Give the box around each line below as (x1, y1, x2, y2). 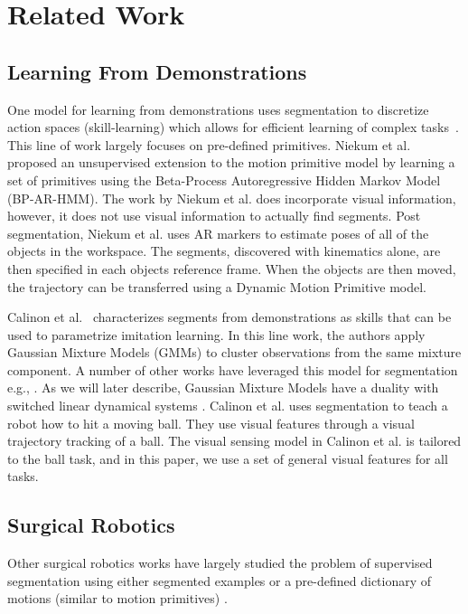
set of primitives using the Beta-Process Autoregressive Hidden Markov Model (7, 170, 441, 189)
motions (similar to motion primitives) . (7, 589, 228, 608)
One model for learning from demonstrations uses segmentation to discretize (7, 99, 429, 118)
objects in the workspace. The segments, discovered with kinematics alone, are (7, 241, 441, 260)
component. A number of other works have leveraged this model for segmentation (7, 360, 458, 379)
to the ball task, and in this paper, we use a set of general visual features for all (7, 449, 448, 468)
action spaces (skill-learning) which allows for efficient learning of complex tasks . (7, 118, 459, 137)
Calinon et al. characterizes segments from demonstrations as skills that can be (7, 307, 452, 326)
